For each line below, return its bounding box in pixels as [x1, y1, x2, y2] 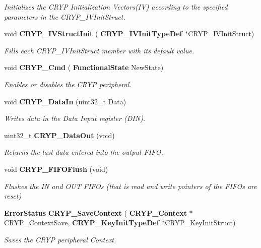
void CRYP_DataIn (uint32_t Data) [4, 96, 126, 106]
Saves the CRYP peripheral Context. [4, 234, 116, 244]
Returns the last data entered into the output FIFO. [4, 147, 163, 157]
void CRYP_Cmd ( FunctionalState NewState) [4, 62, 164, 73]
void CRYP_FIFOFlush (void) [4, 163, 108, 174]
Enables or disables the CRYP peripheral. [4, 79, 132, 89]
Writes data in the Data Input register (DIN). [4, 113, 146, 123]
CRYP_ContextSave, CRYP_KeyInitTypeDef [4, 217, 159, 228]
